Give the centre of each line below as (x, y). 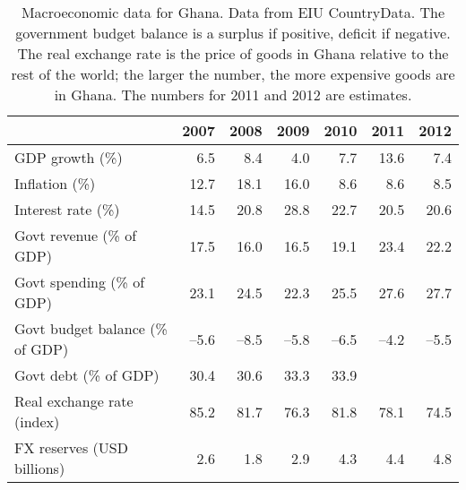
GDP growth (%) (69, 157)
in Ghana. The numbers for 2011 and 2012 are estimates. (233, 95)
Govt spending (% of (80, 282)
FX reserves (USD (71, 447)
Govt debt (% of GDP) (87, 375)
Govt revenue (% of (76, 235)
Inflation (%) (55, 183)
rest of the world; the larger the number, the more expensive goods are (233, 74)
